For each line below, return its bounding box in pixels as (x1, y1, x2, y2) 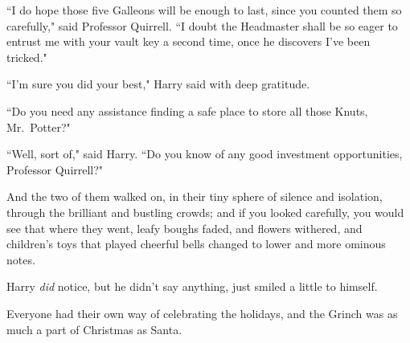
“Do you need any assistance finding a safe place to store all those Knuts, (6, 102, 368, 119)
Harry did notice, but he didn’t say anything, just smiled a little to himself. (6, 278, 378, 295)
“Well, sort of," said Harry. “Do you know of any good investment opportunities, (6, 145, 403, 162)
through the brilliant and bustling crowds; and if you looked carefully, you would (6, 203, 404, 220)
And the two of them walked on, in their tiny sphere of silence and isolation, (6, 188, 383, 205)
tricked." (6, 48, 47, 65)
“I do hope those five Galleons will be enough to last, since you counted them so (6, 2, 402, 18)
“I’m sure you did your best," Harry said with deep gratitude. (6, 76, 310, 92)
